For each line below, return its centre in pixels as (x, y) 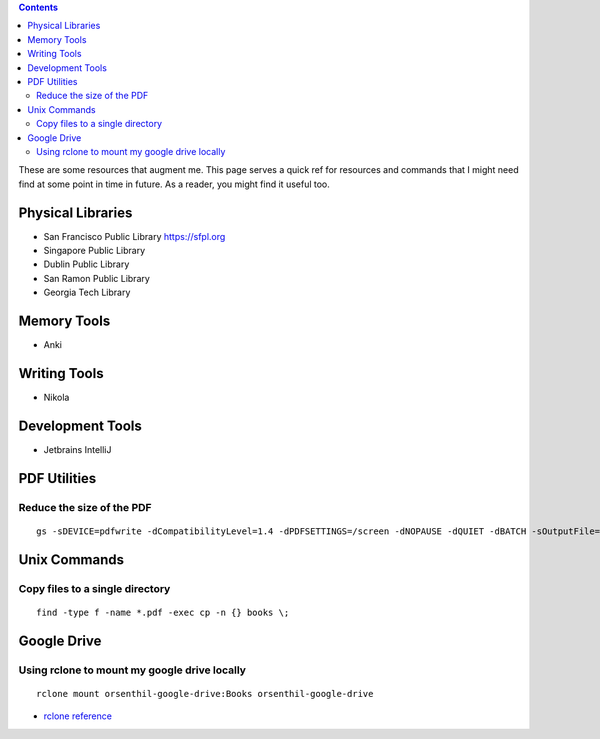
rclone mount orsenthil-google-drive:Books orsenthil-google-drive (205, 693)
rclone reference (77, 716)
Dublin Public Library (86, 264)
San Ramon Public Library (96, 278)
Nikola (56, 397)
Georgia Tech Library (87, 292)
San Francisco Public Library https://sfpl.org (134, 236)
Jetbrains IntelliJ (77, 449)
